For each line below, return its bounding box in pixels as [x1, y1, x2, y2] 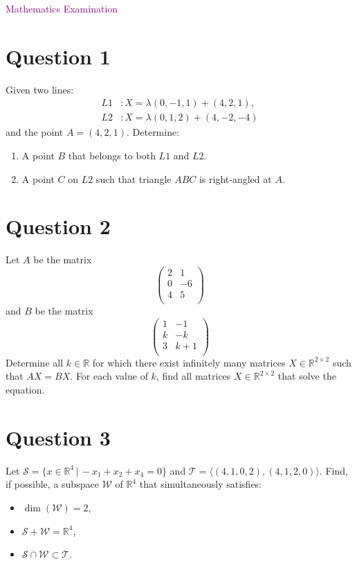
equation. [6, 382, 45, 397]
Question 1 [6, 42, 111, 70]
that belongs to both [68, 148, 156, 162]
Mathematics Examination [6, 1, 118, 15]
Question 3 [6, 423, 111, 451]
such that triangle [95, 171, 172, 186]
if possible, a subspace [6, 477, 99, 491]
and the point [6, 125, 64, 139]
